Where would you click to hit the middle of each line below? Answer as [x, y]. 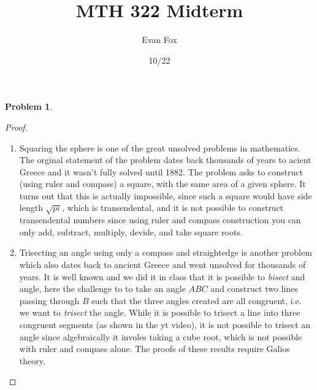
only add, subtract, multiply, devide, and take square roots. [131, 231]
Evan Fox [159, 40]
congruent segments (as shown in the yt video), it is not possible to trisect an [165, 324]
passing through [49, 300]
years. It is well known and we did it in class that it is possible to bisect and [162, 276]
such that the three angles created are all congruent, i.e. [197, 300]
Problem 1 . [29, 106]
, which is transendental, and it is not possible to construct [173, 208]
